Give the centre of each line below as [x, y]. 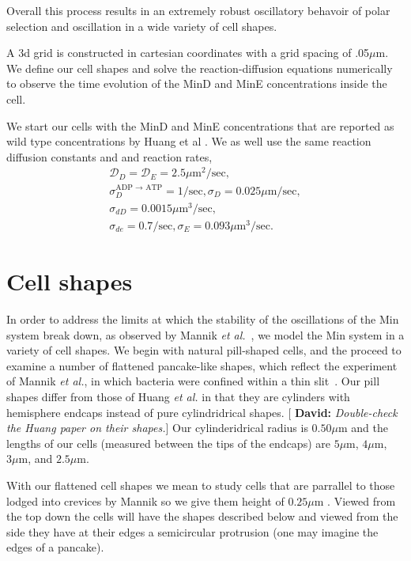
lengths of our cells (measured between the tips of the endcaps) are [168, 443]
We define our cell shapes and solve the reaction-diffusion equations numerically [200, 68]
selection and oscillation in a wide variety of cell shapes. [142, 26]
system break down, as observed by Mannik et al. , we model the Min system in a [205, 334]
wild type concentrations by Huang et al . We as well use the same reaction [189, 141]
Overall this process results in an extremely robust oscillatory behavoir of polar [198, 10]
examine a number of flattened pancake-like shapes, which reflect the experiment [202, 365]
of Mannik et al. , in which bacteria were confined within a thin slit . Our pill [193, 381]
